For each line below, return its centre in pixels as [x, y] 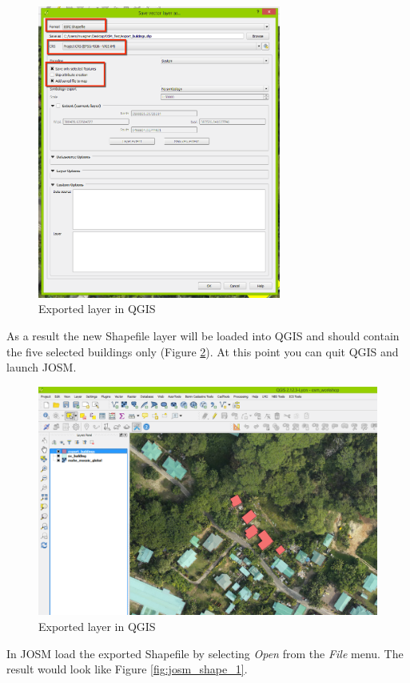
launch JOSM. [42, 367]
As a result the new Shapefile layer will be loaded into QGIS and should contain [203, 335]
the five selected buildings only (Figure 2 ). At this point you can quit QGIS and [203, 351]
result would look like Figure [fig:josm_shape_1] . [127, 669]
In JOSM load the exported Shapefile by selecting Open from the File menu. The [205, 653]
